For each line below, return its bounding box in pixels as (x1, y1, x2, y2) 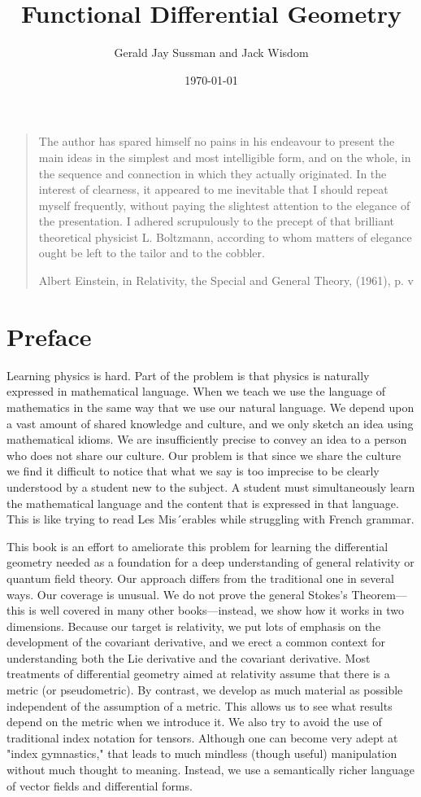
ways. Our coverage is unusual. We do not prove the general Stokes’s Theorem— (7, 585, 407, 602)
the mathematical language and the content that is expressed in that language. (7, 494, 399, 511)
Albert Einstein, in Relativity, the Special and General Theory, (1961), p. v (38, 272, 414, 289)
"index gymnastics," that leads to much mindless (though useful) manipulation (7, 745, 397, 762)
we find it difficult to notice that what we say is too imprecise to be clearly (7, 462, 380, 480)
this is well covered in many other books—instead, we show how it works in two (7, 602, 404, 619)
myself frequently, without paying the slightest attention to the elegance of (38, 196, 410, 213)
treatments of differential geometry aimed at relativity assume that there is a (7, 665, 390, 682)
